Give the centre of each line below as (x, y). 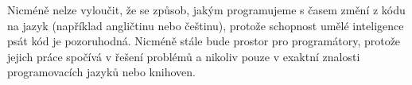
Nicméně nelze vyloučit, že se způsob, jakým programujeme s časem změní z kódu (206, 10)
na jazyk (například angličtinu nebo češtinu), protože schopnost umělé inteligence (206, 25)
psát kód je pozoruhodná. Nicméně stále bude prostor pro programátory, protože (204, 41)
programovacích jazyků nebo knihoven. (101, 72)
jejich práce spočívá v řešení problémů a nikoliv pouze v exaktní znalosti (184, 56)
